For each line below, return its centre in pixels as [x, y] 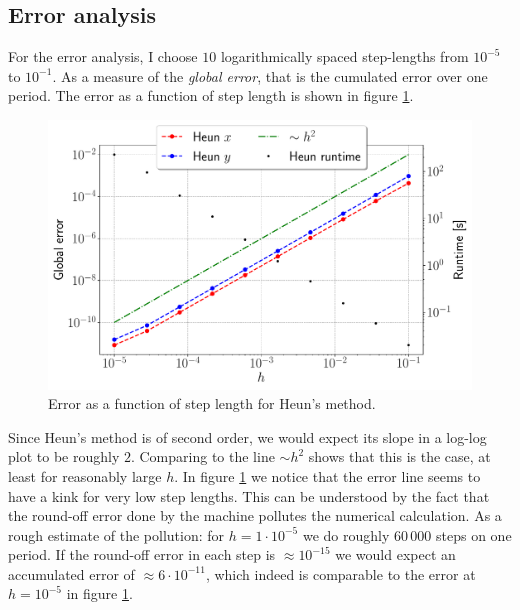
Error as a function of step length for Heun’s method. [212, 403]
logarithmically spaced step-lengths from [344, 56]
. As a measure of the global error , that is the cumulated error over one [270, 75]
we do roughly [346, 534]
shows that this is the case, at [399, 456]
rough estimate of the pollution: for [116, 534]
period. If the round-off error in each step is [142, 554]
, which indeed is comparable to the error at [340, 573]
